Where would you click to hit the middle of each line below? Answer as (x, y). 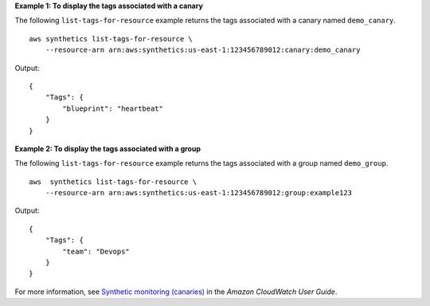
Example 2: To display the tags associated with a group (107, 148)
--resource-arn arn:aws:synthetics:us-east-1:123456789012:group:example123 (199, 193)
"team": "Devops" (96, 251)
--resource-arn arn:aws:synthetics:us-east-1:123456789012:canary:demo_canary (203, 50)
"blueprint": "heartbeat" (113, 108)
